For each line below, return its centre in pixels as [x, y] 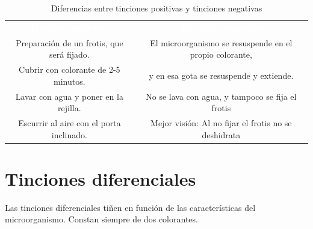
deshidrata [221, 134]
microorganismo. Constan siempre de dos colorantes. [101, 219]
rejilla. [70, 108]
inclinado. [69, 134]
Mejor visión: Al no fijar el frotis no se [221, 123]
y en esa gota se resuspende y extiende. [221, 75]
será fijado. [70, 54]
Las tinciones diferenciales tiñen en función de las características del [130, 207]
